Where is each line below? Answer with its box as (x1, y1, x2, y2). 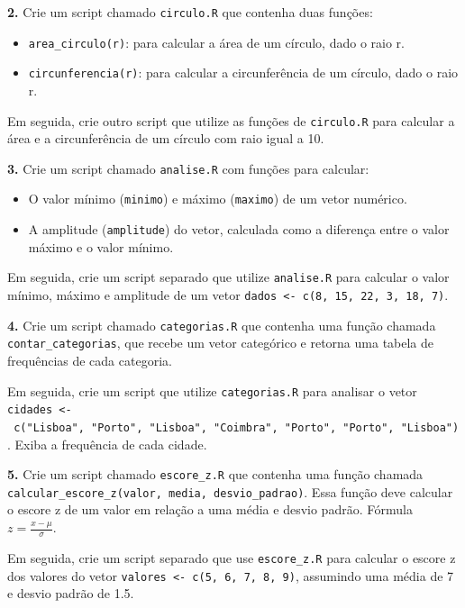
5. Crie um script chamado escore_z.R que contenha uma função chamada (7, 465, 424, 484)
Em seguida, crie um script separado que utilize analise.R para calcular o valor (7, 268, 450, 286)
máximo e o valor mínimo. (28, 237, 174, 256)
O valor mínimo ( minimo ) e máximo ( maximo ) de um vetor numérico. (28, 189, 407, 208)
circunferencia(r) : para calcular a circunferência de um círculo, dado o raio (28, 63, 459, 82)
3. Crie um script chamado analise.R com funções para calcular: (7, 159, 369, 177)
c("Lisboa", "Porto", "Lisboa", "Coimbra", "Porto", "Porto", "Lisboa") (14, 421, 460, 434)
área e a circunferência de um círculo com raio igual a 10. (7, 129, 324, 148)
